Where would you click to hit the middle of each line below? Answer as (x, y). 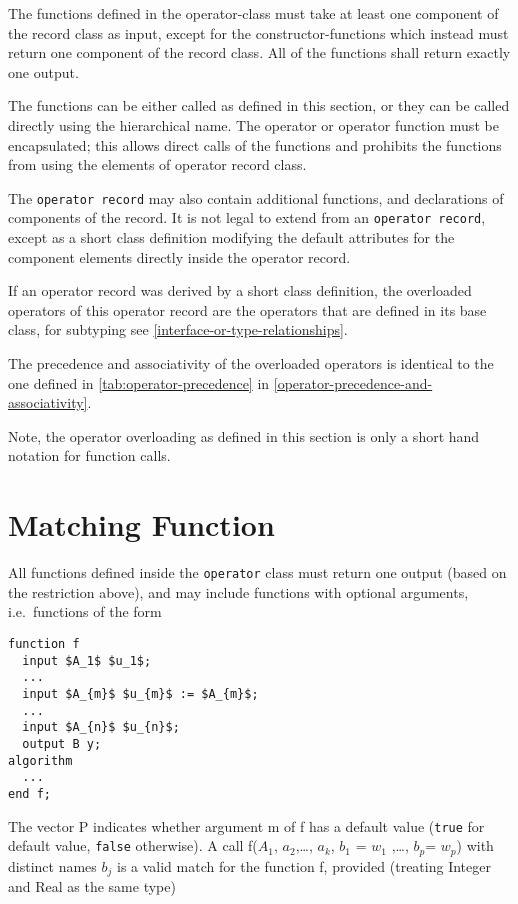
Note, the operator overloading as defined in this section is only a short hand (244, 435)
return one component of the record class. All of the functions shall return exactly (259, 52)
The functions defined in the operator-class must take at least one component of (253, 13)
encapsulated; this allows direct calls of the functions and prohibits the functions (255, 144)
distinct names (52, 865)
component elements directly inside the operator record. (179, 256)
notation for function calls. (89, 455)
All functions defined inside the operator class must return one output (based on (257, 572)
